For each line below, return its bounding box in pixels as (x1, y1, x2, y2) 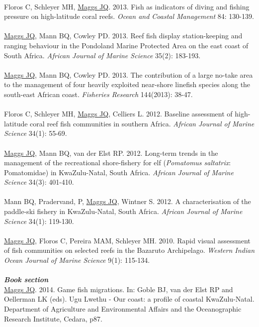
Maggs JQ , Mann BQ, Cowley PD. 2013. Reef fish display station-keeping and (4, 30, 243, 41)
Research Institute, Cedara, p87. (4, 313, 102, 324)
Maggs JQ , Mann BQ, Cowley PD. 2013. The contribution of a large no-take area (4, 69, 253, 80)
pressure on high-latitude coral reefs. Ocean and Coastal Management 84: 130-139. (4, 11, 254, 21)
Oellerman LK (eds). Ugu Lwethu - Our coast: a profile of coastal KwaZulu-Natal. (4, 294, 255, 304)
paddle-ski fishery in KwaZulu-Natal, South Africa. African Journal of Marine (4, 206, 243, 217)
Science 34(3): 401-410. (4, 177, 74, 187)
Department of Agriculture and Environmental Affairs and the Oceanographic (4, 304, 242, 314)
